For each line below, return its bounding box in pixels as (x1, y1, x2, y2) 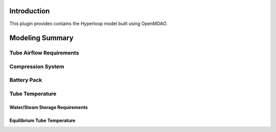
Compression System (9, 63, 64, 70)
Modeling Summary (9, 34, 74, 42)
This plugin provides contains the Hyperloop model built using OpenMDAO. (9, 20, 168, 27)
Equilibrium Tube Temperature (9, 117, 76, 123)
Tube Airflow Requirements (9, 49, 79, 56)
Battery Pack (9, 77, 42, 84)
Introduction (9, 7, 50, 15)
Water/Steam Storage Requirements (9, 104, 88, 110)
